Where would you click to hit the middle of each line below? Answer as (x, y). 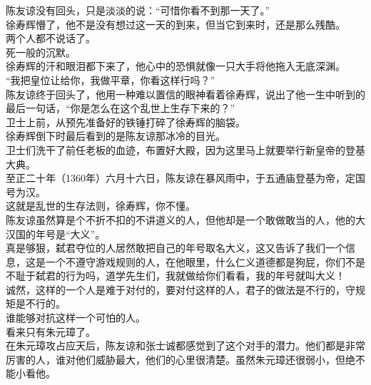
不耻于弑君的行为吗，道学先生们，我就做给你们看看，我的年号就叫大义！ (176, 276)
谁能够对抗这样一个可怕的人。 (76, 318)
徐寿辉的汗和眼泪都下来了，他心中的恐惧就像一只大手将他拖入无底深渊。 (176, 66)
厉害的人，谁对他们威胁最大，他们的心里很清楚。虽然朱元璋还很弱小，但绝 (181, 359)
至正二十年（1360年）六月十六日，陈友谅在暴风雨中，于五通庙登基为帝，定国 (185, 178)
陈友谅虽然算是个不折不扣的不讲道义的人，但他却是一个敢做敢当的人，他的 (181, 219)
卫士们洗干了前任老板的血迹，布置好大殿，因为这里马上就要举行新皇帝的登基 (185, 149)
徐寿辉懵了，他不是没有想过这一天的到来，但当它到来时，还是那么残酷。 (176, 24)
